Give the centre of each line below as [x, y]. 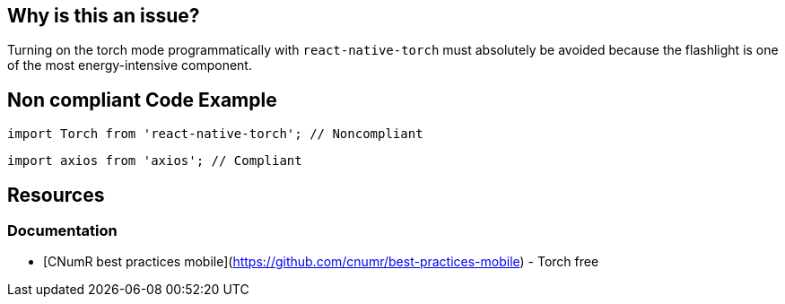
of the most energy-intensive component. [130, 65]
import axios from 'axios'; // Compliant [155, 161]
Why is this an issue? [104, 16]
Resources [56, 195]
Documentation [62, 231]
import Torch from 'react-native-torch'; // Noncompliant [215, 134]
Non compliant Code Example [142, 100]
